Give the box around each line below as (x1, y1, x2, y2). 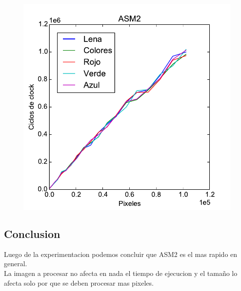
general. (4, 258, 27, 269)
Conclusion (4, 226, 60, 241)
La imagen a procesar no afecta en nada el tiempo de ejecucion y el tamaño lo (4, 268, 238, 278)
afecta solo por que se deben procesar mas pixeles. (4, 277, 154, 288)
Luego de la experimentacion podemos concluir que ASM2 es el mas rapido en (4, 249, 238, 259)
